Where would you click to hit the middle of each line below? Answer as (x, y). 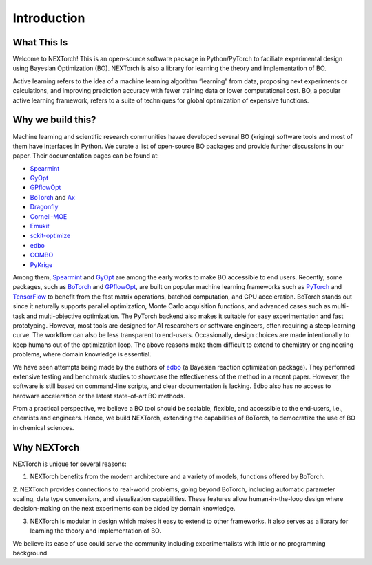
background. (31, 553)
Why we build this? (54, 120)
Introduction (49, 18)
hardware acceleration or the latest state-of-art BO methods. (99, 396)
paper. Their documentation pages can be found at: (86, 156)
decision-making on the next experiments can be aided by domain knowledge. (124, 509)
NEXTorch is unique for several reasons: (70, 464)
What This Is (40, 42)
